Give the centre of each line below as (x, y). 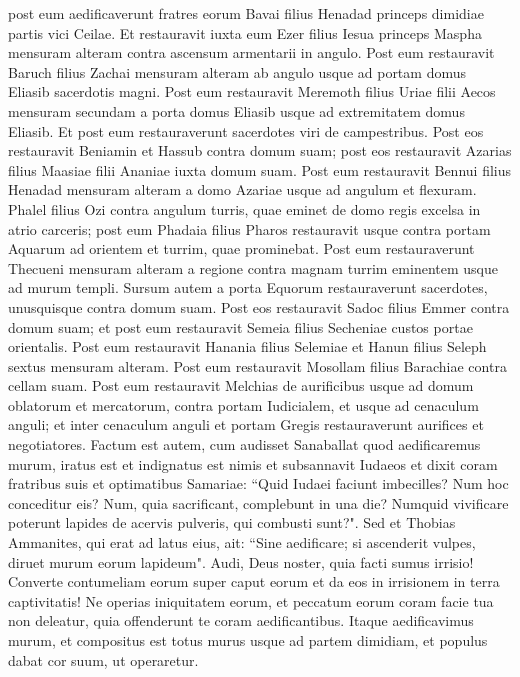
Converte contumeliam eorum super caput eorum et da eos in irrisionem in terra (254, 581)
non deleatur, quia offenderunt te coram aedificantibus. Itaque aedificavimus (241, 620)
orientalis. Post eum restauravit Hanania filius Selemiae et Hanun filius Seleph (247, 346)
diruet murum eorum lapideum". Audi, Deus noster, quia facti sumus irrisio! (241, 561)
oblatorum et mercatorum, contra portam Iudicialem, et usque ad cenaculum (243, 404)
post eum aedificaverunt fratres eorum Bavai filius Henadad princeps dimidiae (246, 13)
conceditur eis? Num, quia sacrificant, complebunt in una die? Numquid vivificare (258, 502)
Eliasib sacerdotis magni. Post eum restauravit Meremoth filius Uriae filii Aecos (252, 91)
